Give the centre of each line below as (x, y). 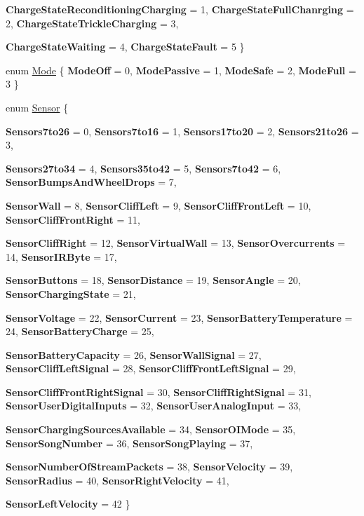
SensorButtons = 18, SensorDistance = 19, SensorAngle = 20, (153, 280)
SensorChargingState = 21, (71, 293)
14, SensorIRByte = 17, (61, 256)
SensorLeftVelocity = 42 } (68, 504)
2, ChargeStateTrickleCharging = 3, (92, 23)
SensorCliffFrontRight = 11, (73, 219)
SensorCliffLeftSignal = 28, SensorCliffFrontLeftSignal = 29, (151, 368)
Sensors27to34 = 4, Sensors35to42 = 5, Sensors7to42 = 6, (143, 168)
